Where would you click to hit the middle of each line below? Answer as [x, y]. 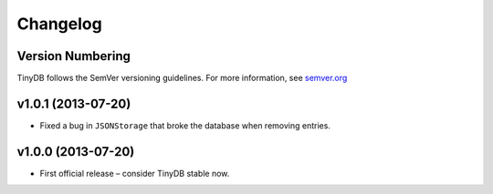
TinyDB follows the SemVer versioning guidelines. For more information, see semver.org [182, 78]
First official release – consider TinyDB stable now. [135, 173]
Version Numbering [74, 56]
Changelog [59, 24]
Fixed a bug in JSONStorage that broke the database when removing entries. [185, 125]
